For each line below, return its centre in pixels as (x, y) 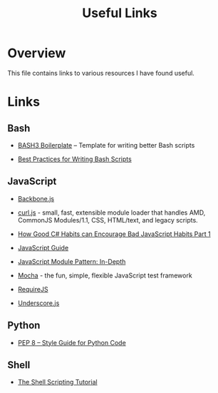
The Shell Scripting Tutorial (57, 382)
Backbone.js (36, 198)
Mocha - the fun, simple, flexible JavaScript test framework (105, 275)
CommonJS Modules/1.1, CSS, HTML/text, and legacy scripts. (108, 220)
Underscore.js (38, 303)
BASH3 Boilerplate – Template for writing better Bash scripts (106, 145)
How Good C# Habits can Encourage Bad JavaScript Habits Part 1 (114, 234)
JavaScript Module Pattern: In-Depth (72, 261)
